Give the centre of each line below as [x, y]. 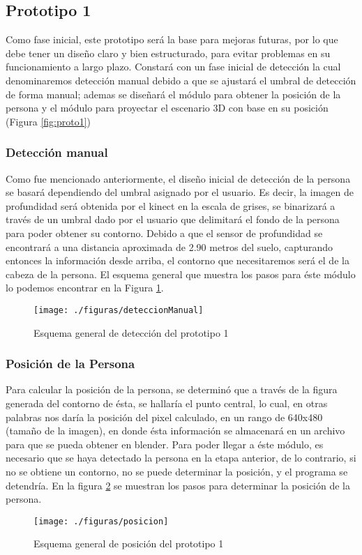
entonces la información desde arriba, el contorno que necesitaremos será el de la [178, 260]
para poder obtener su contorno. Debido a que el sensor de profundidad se [164, 233]
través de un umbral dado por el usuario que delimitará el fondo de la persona [173, 219]
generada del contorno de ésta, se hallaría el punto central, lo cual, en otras [167, 403]
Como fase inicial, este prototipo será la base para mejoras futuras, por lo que [172, 39]
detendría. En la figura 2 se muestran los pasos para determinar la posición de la [178, 485]
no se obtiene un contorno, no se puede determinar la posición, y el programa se [177, 471]
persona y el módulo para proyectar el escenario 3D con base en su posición [167, 108]
